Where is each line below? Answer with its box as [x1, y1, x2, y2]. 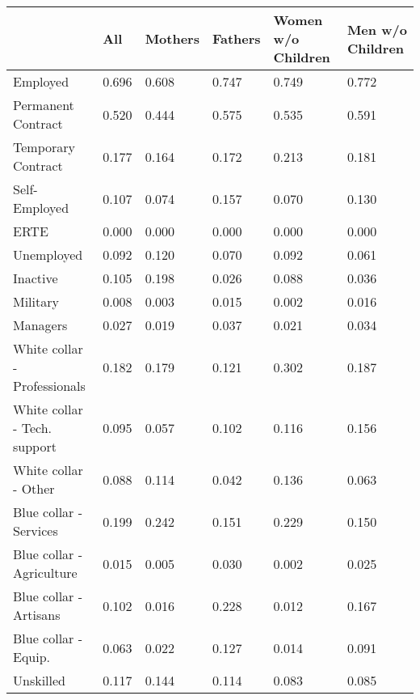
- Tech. [13, 418, 52, 437]
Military [13, 292, 59, 311]
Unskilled [13, 671, 65, 689]
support [13, 437, 57, 456]
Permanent [13, 95, 74, 114]
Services [13, 521, 58, 540]
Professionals [13, 376, 86, 395]
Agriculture [13, 563, 78, 582]
